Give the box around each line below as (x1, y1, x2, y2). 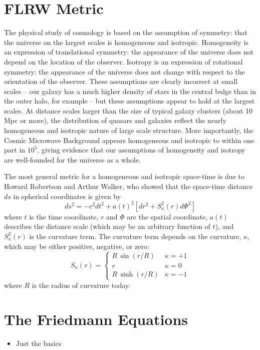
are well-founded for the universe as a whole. (4, 154, 141, 164)
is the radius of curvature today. (32, 279, 131, 290)
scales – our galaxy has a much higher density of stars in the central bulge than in (4, 85, 256, 96)
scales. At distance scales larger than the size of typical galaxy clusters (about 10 (4, 105, 253, 115)
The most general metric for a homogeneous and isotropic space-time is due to (4, 171, 244, 181)
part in (4, 144, 26, 155)
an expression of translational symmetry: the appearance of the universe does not (4, 46, 254, 57)
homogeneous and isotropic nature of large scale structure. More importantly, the (4, 125, 253, 135)
